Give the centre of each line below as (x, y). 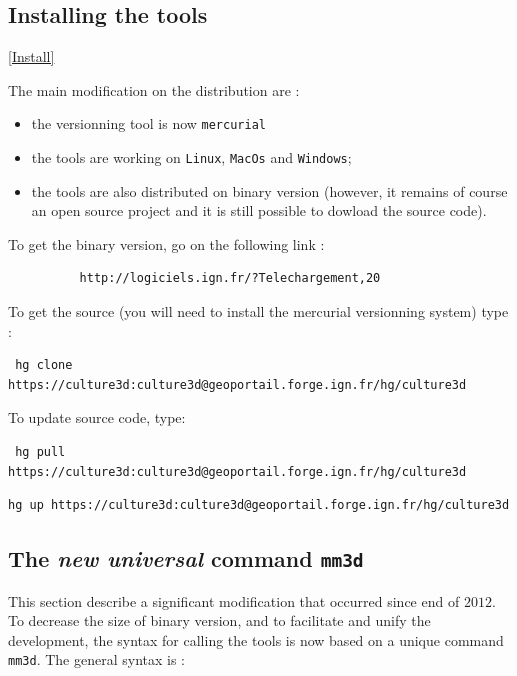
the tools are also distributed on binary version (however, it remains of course (269, 190)
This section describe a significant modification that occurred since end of (234, 600)
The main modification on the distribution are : (154, 89)
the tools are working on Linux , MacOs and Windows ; (191, 157)
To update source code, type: (97, 417)
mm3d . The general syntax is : (96, 659)
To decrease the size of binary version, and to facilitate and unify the (219, 620)
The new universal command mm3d (186, 558)
